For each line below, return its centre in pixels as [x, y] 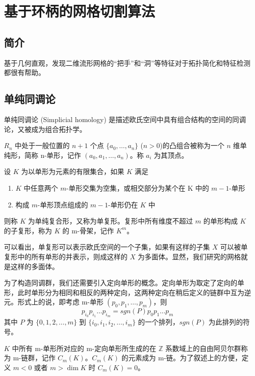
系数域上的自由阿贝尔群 [203, 348]
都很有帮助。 [25, 72]
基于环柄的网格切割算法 [80, 11]
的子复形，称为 [28, 230]
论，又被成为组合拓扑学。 [45, 129]
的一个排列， [159, 322]
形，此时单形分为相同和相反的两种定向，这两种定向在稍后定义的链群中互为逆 [127, 292]
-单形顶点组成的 [63, 204]
